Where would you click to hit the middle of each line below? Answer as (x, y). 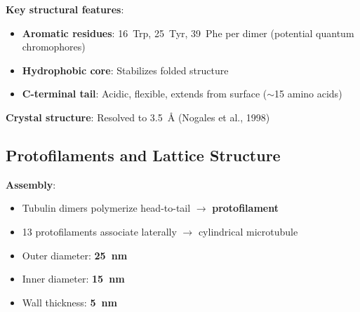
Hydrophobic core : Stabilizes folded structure (125, 70)
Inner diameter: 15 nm (73, 279)
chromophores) (54, 47)
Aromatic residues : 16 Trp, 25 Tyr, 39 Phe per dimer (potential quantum (188, 33)
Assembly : (31, 184)
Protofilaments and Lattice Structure (143, 155)
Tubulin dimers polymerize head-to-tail (106, 208)
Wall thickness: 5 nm (69, 302)
